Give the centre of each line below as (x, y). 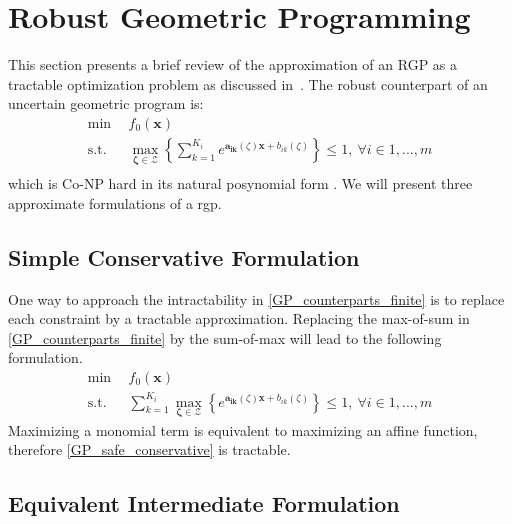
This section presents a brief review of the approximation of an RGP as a (233, 64)
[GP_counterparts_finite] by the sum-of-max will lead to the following (225, 337)
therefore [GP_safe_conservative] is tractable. (149, 449)
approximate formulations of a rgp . (115, 202)
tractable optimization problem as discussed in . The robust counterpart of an (248, 83)
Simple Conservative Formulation (184, 256)
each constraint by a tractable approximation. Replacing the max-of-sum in (239, 318)
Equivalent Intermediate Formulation (204, 503)
